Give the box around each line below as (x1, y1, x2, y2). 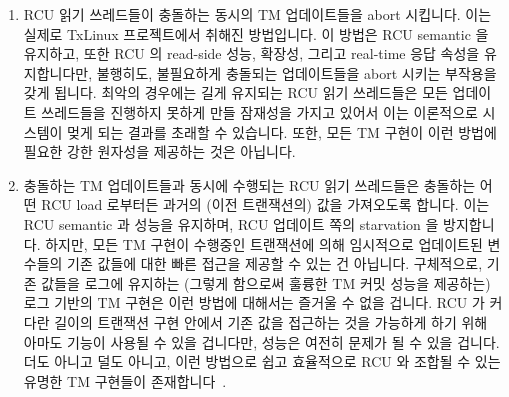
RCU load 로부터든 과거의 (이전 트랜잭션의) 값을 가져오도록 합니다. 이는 (41, 194, 490, 215)
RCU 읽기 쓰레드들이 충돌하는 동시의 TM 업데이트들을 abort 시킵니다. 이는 (23, 4, 492, 24)
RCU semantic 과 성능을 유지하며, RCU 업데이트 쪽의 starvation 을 (23, 213, 439, 234)
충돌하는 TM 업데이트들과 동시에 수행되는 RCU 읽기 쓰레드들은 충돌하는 (23, 174, 476, 195)
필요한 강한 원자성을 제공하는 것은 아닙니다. (23, 141, 296, 162)
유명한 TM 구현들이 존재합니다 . (23, 370, 227, 391)
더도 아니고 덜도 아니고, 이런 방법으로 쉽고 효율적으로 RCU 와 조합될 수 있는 (23, 351, 501, 372)
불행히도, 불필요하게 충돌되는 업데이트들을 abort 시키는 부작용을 (96, 62, 497, 83)
